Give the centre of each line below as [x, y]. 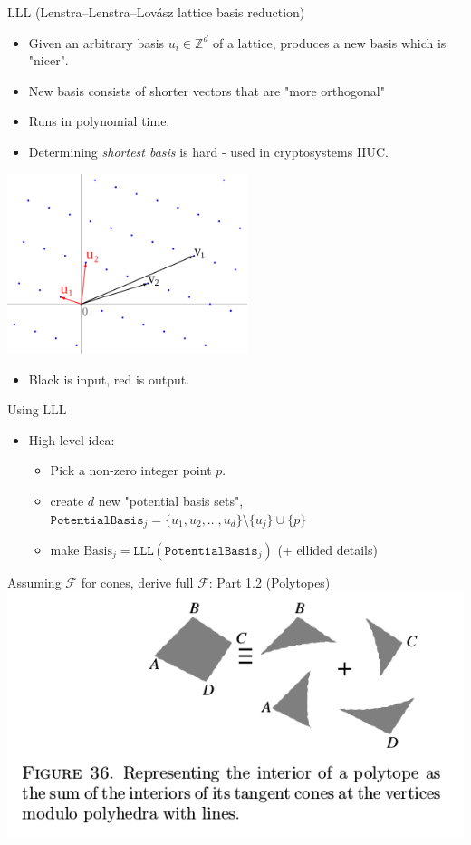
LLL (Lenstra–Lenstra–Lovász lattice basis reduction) [156, 12]
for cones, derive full [137, 582]
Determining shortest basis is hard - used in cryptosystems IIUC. [208, 151]
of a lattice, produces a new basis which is [329, 42]
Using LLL [37, 409]
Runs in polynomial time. [99, 121]
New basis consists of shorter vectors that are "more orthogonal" [207, 90]
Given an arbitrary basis [96, 42]
